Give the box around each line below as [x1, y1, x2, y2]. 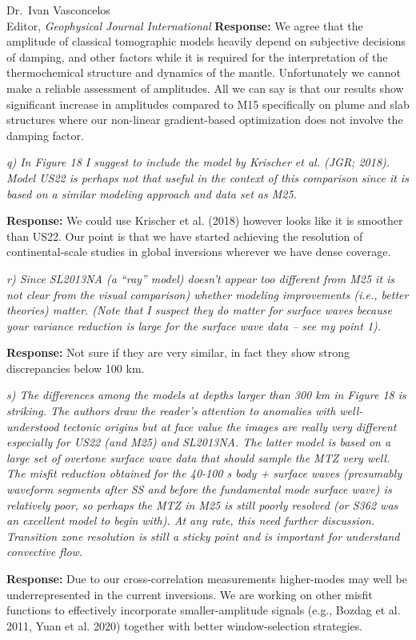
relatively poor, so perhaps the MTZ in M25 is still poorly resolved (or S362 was [6, 496, 398, 513]
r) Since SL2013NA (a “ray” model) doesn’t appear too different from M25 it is [6, 270, 395, 286]
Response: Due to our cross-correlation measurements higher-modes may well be [6, 570, 407, 586]
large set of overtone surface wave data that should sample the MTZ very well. [6, 449, 390, 466]
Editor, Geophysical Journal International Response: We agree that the [6, 17, 363, 34]
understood [6, 418, 59, 434]
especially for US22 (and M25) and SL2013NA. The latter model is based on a [6, 434, 391, 450]
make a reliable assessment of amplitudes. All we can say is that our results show [6, 79, 404, 96]
